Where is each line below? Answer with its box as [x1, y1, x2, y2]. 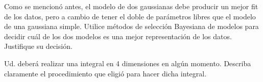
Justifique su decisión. [4, 41, 73, 51]
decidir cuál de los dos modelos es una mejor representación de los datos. [4, 31, 232, 41]
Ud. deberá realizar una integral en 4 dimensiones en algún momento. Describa [4, 58, 251, 68]
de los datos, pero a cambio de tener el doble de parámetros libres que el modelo [4, 11, 256, 21]
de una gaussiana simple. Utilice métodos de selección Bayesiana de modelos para [4, 21, 259, 32]
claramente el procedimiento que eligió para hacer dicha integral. [4, 68, 207, 78]
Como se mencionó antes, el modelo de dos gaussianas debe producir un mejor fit [4, 1, 258, 11]
